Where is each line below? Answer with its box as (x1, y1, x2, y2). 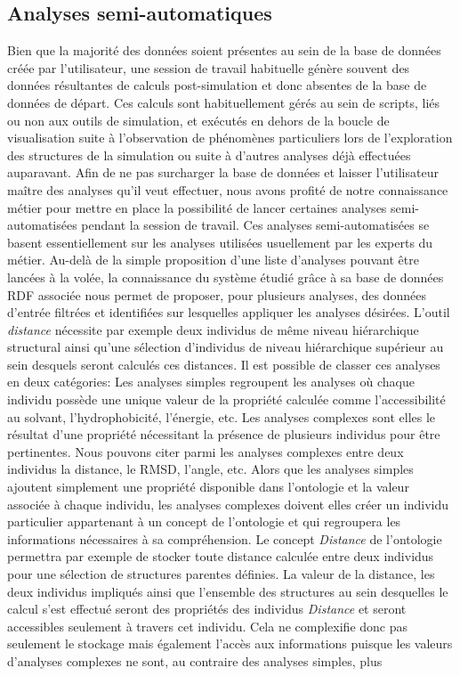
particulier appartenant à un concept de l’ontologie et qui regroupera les (7, 512, 401, 531)
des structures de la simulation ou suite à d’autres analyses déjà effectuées (7, 145, 411, 164)
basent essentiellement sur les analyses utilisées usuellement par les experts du (7, 232, 433, 251)
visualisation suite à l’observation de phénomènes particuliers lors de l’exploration (7, 128, 453, 147)
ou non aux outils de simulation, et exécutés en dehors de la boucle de (7, 110, 390, 129)
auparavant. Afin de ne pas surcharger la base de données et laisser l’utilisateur (7, 163, 439, 182)
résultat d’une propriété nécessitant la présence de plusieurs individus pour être (7, 425, 440, 444)
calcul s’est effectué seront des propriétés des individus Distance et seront (7, 599, 407, 618)
